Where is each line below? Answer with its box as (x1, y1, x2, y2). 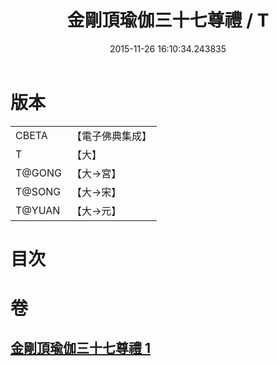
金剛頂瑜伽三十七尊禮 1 (10, 340, 152, 357)
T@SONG (15, 184, 62, 198)
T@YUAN (15, 203, 61, 217)
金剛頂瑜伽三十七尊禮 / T (66, 9, 270, 32)
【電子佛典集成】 (71, 129, 152, 143)
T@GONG (15, 166, 62, 180)
